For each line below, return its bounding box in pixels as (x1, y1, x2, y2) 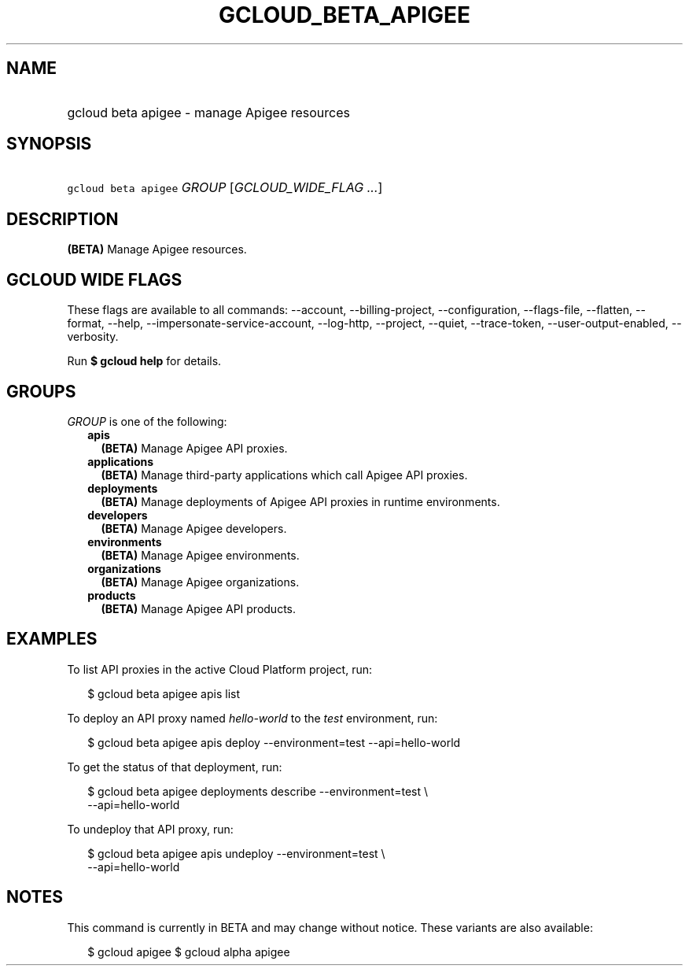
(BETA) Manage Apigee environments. (101, 548, 300, 562)
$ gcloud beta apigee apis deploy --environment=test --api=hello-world (87, 735, 461, 749)
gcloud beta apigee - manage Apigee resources (67, 104, 350, 120)
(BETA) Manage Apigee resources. (67, 242, 247, 257)
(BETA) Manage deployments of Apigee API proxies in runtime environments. (101, 494, 500, 508)
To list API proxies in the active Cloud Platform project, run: (67, 662, 372, 676)
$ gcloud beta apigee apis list (87, 686, 241, 700)
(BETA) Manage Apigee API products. (101, 601, 297, 615)
